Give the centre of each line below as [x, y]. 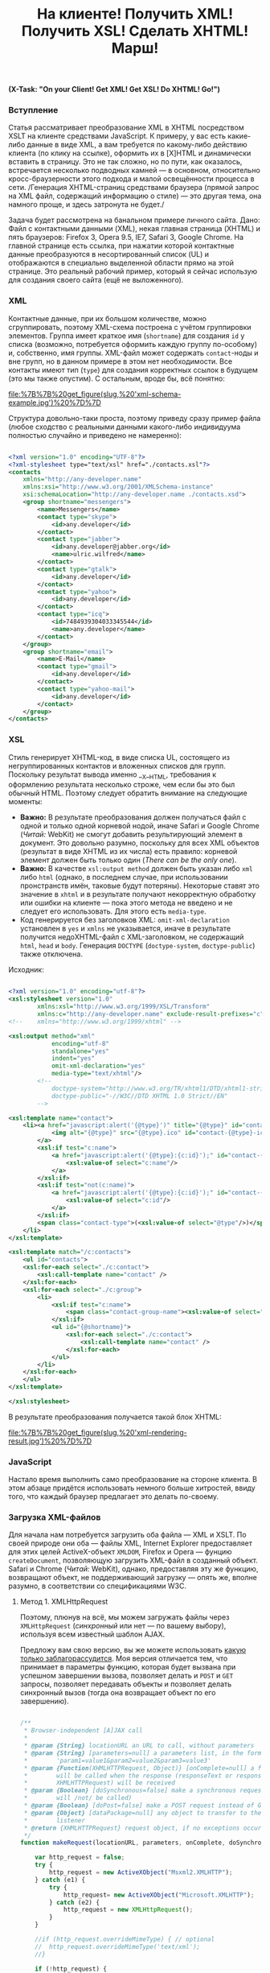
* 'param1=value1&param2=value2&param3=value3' [117, 1760]
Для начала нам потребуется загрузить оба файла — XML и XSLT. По [127, 1535]
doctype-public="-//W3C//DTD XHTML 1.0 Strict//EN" [139, 1096]
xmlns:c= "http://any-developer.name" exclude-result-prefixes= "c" [151, 1014]
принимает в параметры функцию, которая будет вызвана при [128, 1667]
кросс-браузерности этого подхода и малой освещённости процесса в [131, 179]
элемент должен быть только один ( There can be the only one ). [128, 860]
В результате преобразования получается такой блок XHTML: [115, 1417]
